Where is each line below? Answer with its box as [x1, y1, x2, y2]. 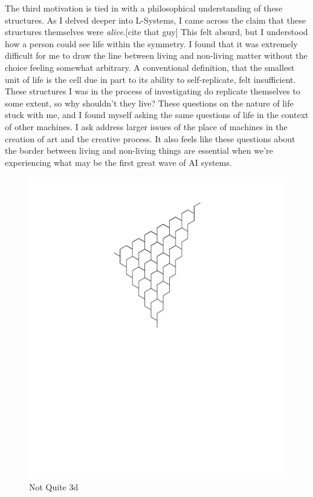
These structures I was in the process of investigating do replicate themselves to [5, 85, 300, 97]
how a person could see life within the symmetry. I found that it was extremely [5, 37, 298, 50]
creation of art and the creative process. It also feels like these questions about [5, 132, 295, 145]
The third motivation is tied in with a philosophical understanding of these [5, 2, 283, 14]
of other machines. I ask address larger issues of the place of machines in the [5, 120, 288, 133]
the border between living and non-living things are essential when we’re [5, 144, 273, 157]
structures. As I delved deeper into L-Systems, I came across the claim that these [5, 13, 306, 26]
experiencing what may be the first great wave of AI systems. [5, 156, 232, 168]
